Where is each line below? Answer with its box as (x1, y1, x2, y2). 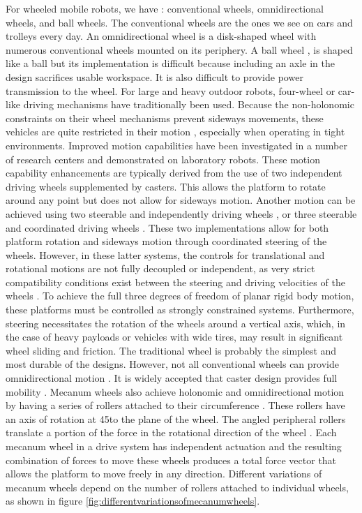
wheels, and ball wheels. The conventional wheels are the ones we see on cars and (6, 15, 353, 29)
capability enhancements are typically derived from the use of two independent (6, 165, 342, 180)
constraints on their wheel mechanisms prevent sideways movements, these (6, 110, 324, 125)
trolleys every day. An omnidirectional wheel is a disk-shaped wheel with (6, 29, 317, 43)
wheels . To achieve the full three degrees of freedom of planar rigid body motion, (6, 288, 354, 303)
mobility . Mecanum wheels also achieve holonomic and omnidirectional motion (6, 384, 345, 399)
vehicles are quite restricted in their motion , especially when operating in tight (6, 124, 345, 139)
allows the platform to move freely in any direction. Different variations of (6, 466, 322, 481)
